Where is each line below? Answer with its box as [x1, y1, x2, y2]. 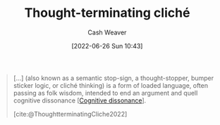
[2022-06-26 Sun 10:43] [71, 41, 143, 50]
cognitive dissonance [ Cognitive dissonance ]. [13, 96, 147, 105]
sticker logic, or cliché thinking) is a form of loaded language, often [13, 81, 209, 89]
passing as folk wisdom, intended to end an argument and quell [13, 88, 198, 97]
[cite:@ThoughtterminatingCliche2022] [13, 110, 128, 118]
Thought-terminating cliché [24, 5, 190, 21]
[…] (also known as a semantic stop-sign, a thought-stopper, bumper [13, 74, 214, 82]
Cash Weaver [87, 28, 127, 37]
